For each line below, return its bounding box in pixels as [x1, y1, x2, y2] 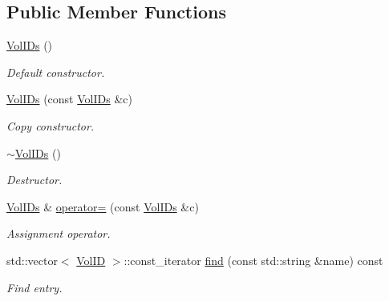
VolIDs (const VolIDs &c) [6, 90, 132, 107]
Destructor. [6, 171, 63, 188]
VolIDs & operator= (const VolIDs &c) [6, 198, 199, 215]
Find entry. [6, 279, 63, 295]
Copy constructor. [6, 117, 95, 134]
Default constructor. [6, 63, 105, 80]
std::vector [6, 251, 58, 268]
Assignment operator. [6, 225, 111, 242]
